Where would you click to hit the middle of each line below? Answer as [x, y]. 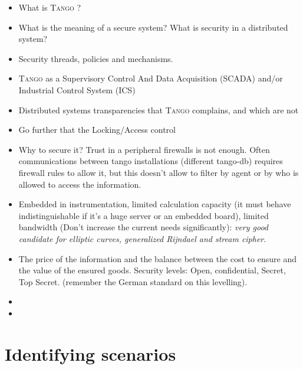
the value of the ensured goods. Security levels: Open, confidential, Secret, [152, 270]
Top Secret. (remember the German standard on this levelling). [133, 281]
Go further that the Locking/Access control [97, 130]
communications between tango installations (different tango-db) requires [151, 161]
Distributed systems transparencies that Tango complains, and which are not [159, 110]
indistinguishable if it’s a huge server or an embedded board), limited [144, 215]
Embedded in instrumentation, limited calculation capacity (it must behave [155, 204]
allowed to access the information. [80, 184]
